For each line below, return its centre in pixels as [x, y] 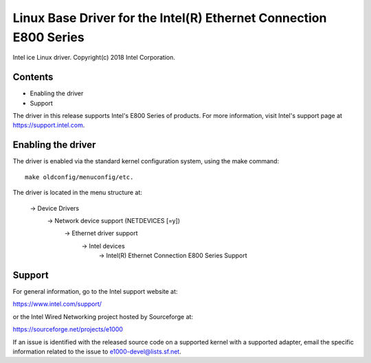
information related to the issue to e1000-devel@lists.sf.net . [97, 351]
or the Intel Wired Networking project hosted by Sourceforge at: [103, 316]
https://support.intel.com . [49, 125]
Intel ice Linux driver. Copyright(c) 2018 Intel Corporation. [94, 58]
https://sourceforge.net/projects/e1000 [68, 329]
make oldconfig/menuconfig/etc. [79, 177]
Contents [33, 77]
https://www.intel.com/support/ [57, 304]
